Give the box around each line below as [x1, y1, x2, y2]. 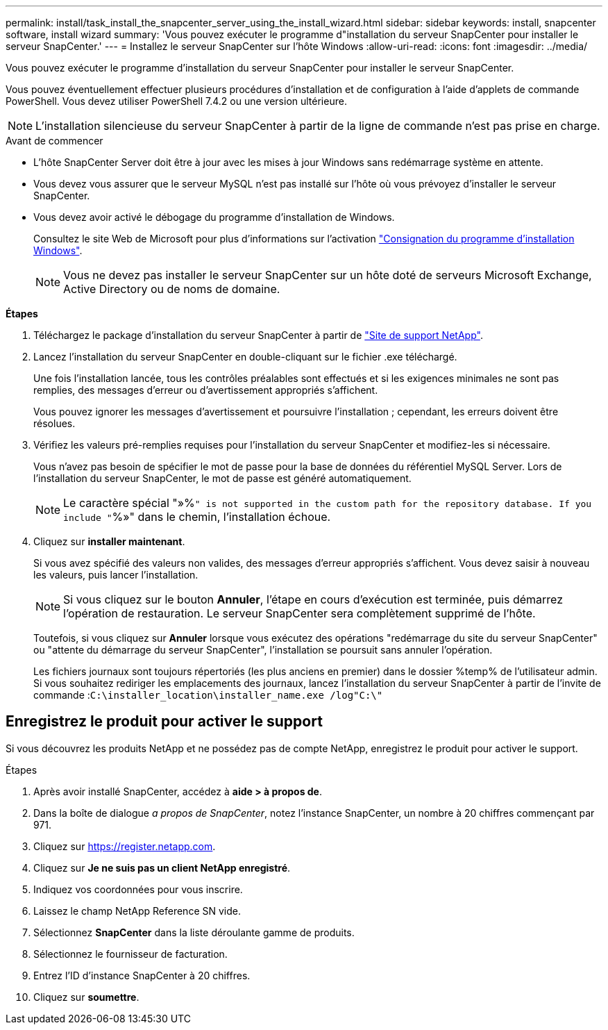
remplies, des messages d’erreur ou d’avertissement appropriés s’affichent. [33, 384, 378, 396]
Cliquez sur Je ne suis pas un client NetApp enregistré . [33, 861, 291, 874]
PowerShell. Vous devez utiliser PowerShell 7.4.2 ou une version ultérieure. [6, 95, 347, 107]
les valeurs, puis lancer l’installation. [33, 569, 199, 581]
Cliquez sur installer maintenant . [33, 535, 185, 547]
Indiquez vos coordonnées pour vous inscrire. [33, 883, 243, 895]
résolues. [33, 417, 76, 429]
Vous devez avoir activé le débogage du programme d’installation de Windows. [33, 211, 395, 223]
